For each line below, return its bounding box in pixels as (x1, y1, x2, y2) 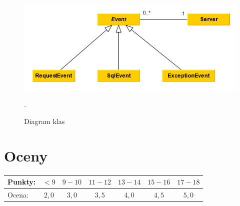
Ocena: (7, 189, 28, 199)
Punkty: (7, 176, 36, 187)
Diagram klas (24, 115, 65, 126)
